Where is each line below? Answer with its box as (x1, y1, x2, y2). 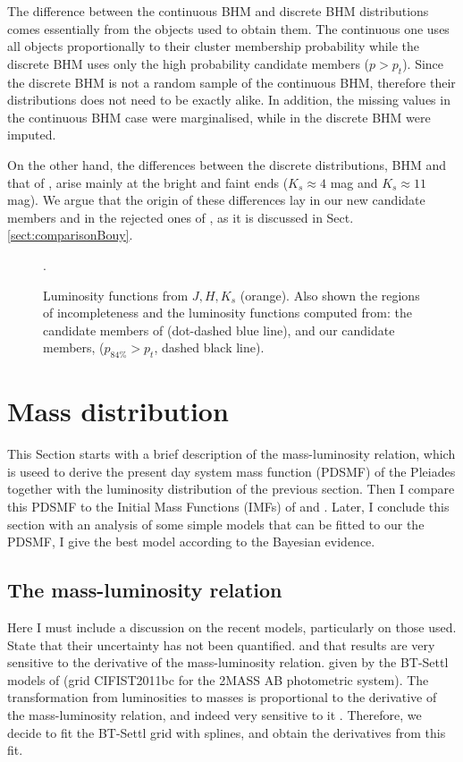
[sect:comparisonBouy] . (7, 225, 133, 244)
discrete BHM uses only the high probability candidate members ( (7, 54, 370, 72)
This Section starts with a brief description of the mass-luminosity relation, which (7, 444, 456, 463)
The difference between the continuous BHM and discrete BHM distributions (7, 2, 429, 20)
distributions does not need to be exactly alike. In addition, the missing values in (7, 90, 450, 109)
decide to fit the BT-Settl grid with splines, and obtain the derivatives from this (7, 723, 446, 741)
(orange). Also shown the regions (240, 285, 420, 304)
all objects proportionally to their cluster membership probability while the (7, 37, 419, 55)
